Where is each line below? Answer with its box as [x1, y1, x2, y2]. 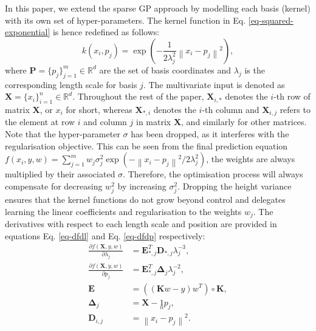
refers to [280, 103, 311, 115]
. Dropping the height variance [177, 179, 292, 192]
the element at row [5, 115, 75, 128]
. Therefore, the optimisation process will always [123, 168, 303, 180]
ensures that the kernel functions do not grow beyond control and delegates [5, 193, 286, 205]
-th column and [202, 103, 259, 115]
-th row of [273, 90, 311, 103]
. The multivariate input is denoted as [143, 78, 285, 90]
